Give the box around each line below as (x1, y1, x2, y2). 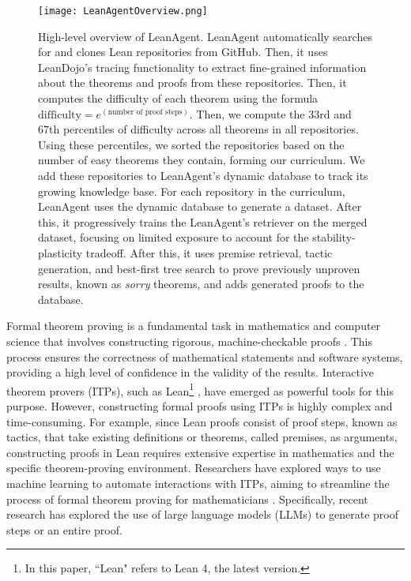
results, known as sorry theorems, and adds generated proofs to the (38, 276, 364, 292)
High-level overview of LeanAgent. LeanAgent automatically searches (38, 28, 372, 44)
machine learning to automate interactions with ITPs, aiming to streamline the (6, 474, 390, 491)
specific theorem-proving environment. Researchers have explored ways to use (6, 459, 381, 476)
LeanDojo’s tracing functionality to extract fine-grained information (38, 58, 367, 75)
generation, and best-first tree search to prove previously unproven (38, 260, 360, 276)
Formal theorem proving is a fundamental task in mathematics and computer (6, 317, 381, 334)
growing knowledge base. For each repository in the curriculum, (38, 182, 345, 199)
